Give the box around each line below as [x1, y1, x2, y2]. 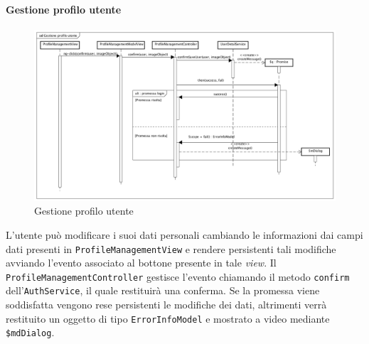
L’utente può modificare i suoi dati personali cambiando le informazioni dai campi [6, 227, 363, 242]
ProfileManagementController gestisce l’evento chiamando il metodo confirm [6, 269, 350, 284]
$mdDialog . [6, 325, 55, 340]
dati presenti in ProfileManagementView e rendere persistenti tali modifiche [6, 241, 336, 256]
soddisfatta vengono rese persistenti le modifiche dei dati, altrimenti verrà [6, 297, 327, 312]
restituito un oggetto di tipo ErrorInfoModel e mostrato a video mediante [6, 311, 330, 326]
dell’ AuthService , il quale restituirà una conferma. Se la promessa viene [6, 283, 320, 298]
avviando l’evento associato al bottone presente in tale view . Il [6, 255, 277, 270]
